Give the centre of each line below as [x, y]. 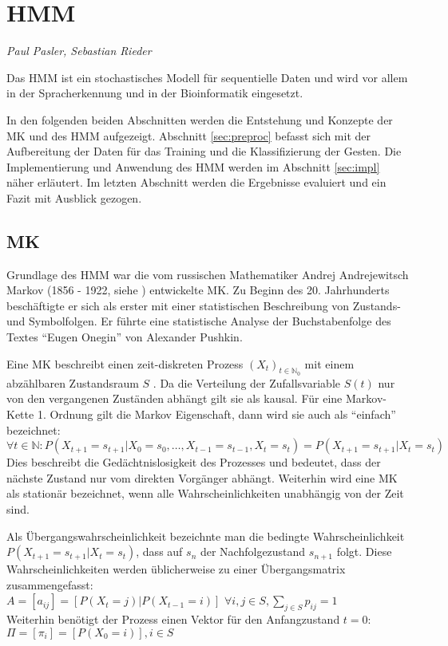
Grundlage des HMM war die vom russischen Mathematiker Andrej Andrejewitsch [208, 274]
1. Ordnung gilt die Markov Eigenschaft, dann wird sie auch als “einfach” [216, 414]
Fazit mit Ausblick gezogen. [74, 197]
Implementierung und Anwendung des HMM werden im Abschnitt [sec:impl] [193, 166]
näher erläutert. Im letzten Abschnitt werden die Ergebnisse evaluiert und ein [196, 182]
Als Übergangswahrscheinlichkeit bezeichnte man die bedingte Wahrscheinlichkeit [206, 536]
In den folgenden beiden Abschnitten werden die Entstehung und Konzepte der [200, 119]
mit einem [329, 363]
